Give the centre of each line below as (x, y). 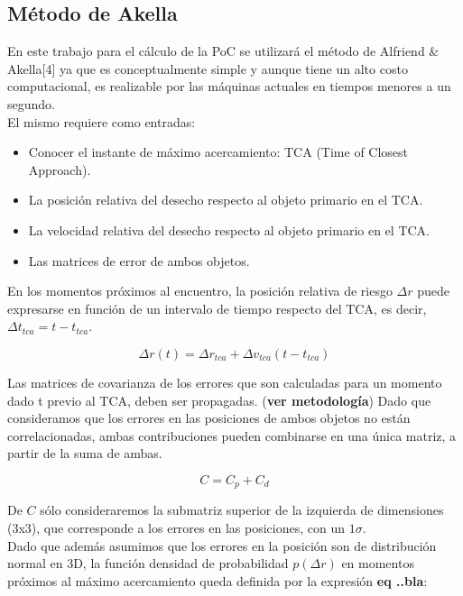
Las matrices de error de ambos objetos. (139, 260)
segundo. (31, 103)
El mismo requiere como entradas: (102, 121)
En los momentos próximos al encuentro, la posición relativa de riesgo (200, 291)
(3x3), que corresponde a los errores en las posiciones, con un (176, 527)
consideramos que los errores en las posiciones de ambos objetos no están (209, 418)
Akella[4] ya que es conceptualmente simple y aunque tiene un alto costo (208, 68)
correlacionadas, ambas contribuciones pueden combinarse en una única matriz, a (232, 435)
